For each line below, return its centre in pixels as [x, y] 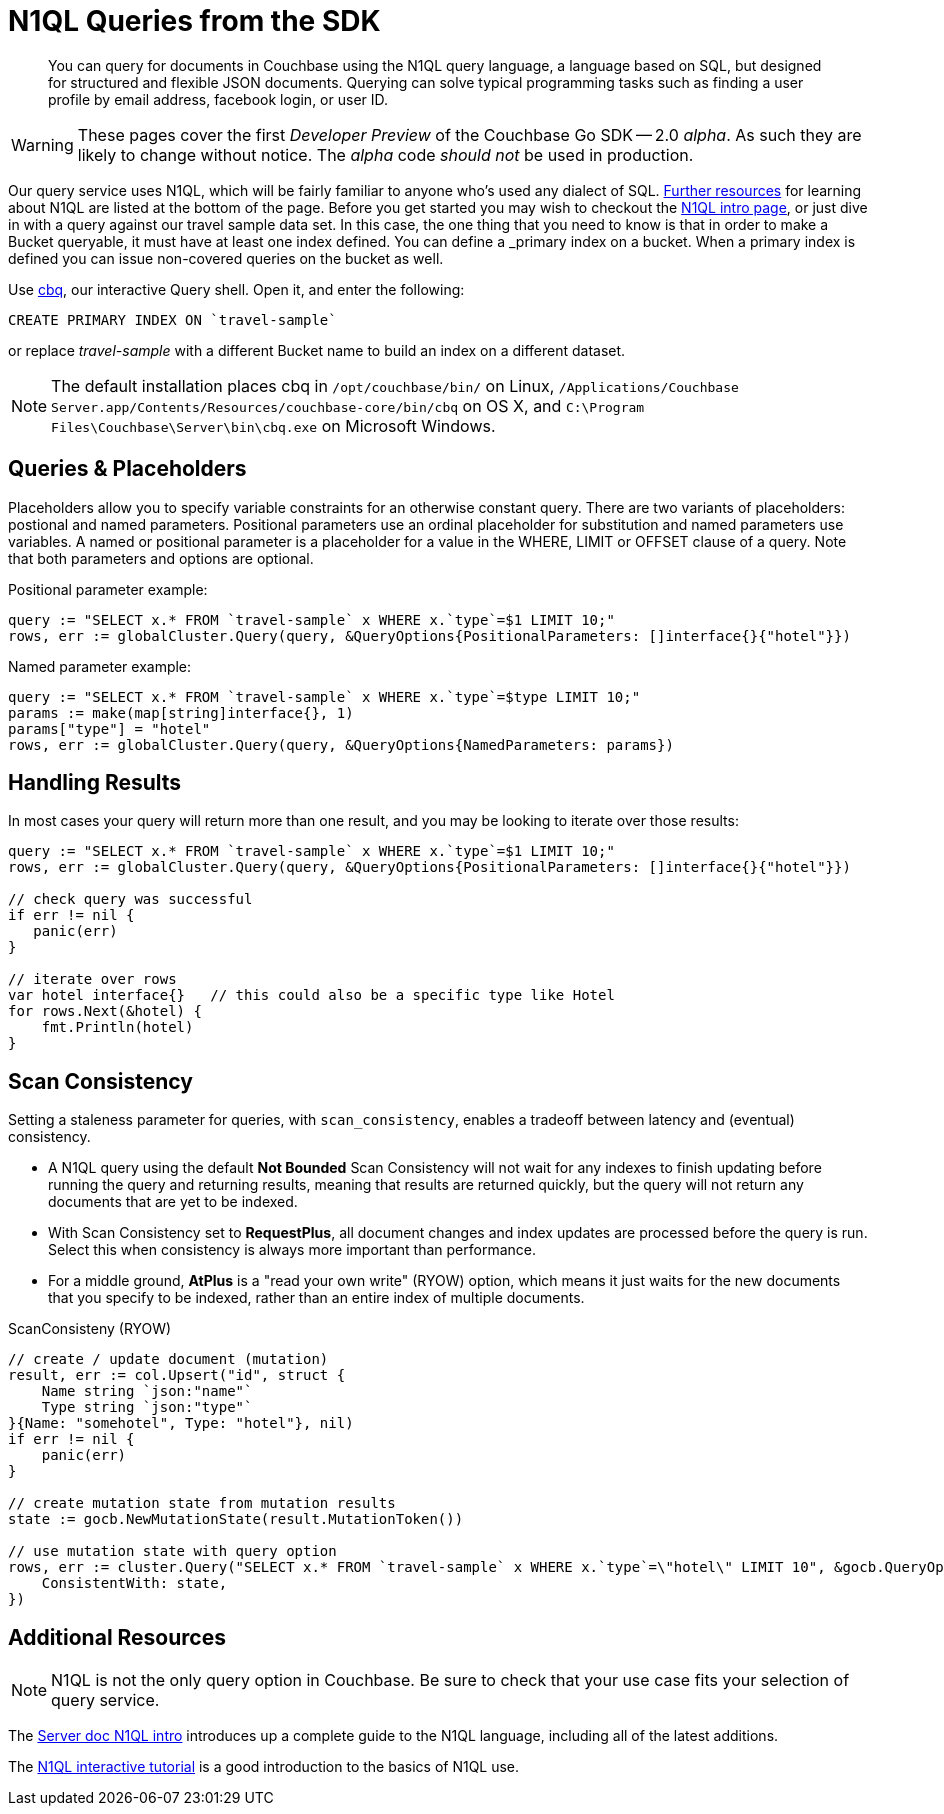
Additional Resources [117, 1637]
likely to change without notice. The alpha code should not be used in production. [385, 154]
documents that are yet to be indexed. [173, 1202]
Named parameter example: [100, 666]
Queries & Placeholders [127, 469]
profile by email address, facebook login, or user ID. [218, 99]
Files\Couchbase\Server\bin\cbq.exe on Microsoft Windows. [273, 425]
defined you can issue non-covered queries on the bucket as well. [226, 258]
